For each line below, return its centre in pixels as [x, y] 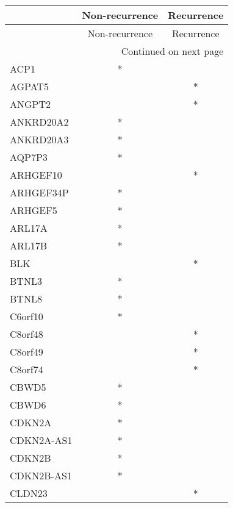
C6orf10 [27, 316]
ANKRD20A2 [39, 122]
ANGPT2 [30, 104]
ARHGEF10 [36, 175]
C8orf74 [27, 369]
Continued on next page [172, 51]
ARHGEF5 [34, 210]
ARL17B [29, 245]
